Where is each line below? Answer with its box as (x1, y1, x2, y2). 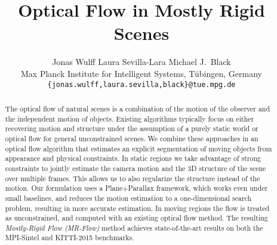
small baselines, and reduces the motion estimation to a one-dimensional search (5, 193, 252, 203)
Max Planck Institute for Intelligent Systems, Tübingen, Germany (21, 67, 262, 79)
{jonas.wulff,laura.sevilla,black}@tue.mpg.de (47, 80, 236, 89)
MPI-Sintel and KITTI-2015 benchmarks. (5, 232, 134, 243)
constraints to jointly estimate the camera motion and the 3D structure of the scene (5, 163, 266, 173)
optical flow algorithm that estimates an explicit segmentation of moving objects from (5, 143, 272, 153)
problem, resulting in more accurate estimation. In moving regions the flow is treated (5, 203, 270, 213)
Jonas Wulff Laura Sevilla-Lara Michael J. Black (52, 55, 231, 68)
